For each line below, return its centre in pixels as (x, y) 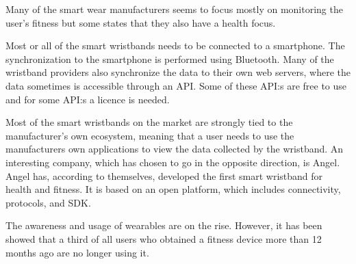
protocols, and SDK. (48, 202)
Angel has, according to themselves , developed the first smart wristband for (164, 175)
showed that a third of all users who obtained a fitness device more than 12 (164, 238)
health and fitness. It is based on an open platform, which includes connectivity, (173, 189)
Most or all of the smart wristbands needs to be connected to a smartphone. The (175, 45)
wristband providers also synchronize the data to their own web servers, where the (178, 72)
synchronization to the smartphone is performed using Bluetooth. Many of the (170, 58)
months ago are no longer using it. (77, 252)
